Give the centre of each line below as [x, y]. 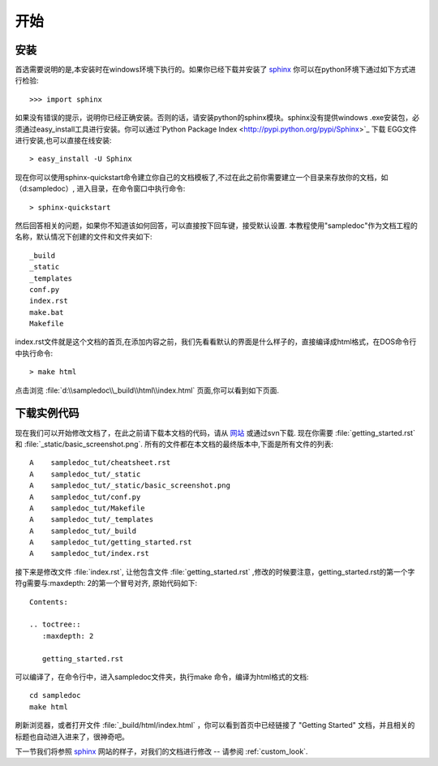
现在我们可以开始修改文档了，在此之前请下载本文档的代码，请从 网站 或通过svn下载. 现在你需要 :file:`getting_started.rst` [215, 432]
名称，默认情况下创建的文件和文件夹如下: [84, 237]
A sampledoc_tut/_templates [92, 520]
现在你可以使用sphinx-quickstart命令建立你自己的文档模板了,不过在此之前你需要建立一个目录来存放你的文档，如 [202, 177]
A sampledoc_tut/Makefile [87, 508]
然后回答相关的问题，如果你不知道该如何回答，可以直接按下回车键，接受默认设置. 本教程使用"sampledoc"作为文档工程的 [216, 225]
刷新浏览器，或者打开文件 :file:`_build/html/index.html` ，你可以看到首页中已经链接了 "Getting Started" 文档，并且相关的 [215, 725]
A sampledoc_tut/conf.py [85, 497]
